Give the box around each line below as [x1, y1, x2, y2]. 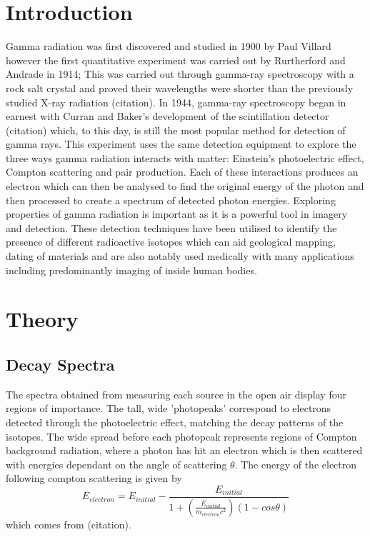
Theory [6, 304, 79, 333]
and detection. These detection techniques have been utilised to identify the [6, 220, 337, 235]
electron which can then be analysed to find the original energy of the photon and [6, 179, 364, 194]
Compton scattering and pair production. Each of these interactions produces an [6, 164, 359, 179]
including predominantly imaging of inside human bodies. [6, 262, 257, 277]
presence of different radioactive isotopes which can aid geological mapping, [6, 234, 336, 249]
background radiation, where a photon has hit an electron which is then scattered [6, 443, 363, 458]
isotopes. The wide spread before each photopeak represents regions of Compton [6, 428, 357, 443]
